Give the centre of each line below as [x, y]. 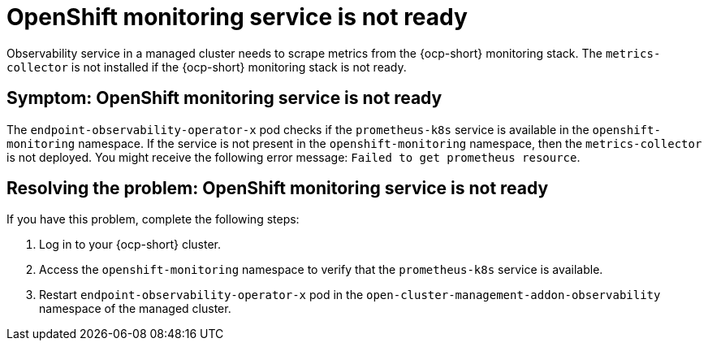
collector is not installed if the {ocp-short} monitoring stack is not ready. [207, 67]
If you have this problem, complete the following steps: [153, 219]
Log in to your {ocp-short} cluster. [130, 245]
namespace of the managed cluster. [135, 309]
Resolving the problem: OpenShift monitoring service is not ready [278, 189]
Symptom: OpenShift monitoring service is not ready [224, 98]
